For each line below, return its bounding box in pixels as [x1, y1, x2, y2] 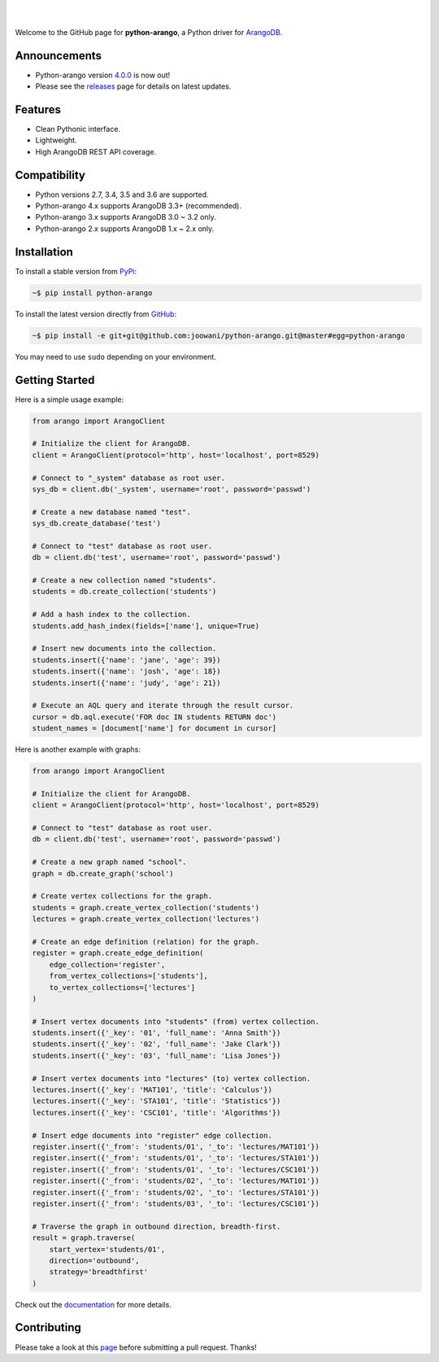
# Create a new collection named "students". [32, 576, 217, 585]
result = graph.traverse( [32, 1233, 136, 1242]
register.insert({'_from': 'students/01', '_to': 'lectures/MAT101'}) [32, 1142, 320, 1151]
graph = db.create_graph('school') [32, 869, 174, 878]
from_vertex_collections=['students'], [49, 971, 209, 980]
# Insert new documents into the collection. [32, 644, 217, 653]
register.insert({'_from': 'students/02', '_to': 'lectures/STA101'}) [32, 1188, 320, 1197]
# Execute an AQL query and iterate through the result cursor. [32, 701, 294, 710]
